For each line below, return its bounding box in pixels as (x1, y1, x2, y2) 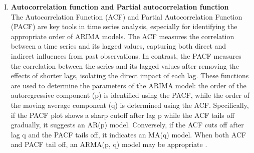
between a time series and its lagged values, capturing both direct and (11, 41, 226, 51)
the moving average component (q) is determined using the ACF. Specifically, (11, 99, 249, 110)
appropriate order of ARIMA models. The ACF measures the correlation (11, 31, 234, 41)
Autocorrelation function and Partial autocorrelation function (11, 2, 229, 12)
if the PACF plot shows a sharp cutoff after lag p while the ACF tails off (11, 109, 234, 120)
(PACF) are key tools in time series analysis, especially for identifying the (11, 21, 237, 32)
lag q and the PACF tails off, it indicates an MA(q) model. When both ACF (11, 129, 246, 139)
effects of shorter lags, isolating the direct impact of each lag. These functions (11, 70, 249, 81)
